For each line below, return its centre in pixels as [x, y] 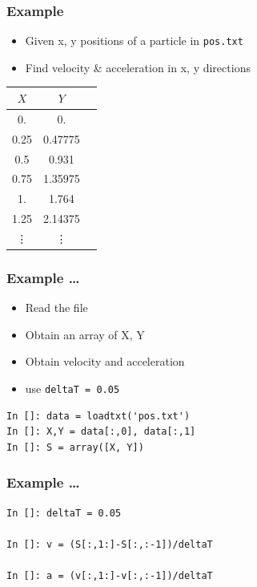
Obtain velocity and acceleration [105, 361]
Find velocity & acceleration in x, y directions [138, 67]
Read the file [56, 308]
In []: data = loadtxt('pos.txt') [98, 416]
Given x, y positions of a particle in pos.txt [134, 40]
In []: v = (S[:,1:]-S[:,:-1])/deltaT [110, 544]
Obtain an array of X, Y [85, 334]
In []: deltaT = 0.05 [64, 513]
